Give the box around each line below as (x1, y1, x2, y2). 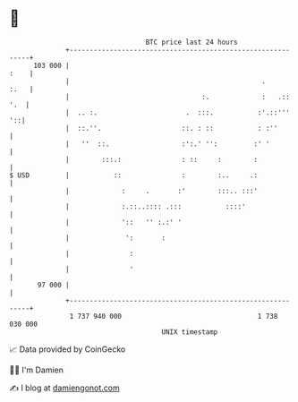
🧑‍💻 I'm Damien (9, 364, 64, 375)
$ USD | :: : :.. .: (9, 170, 258, 180)
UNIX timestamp (161, 327, 218, 337)
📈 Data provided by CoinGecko (9, 344, 126, 355)
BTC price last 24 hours (145, 38, 239, 47)
